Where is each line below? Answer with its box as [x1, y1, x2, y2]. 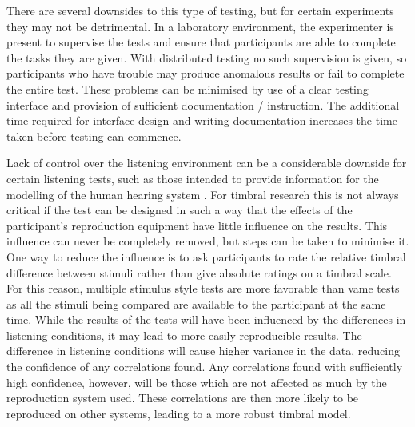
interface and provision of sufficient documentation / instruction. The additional [6, 96, 400, 113]
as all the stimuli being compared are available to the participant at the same [6, 295, 386, 312]
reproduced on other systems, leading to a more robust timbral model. [6, 405, 351, 421]
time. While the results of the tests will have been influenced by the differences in [6, 311, 406, 328]
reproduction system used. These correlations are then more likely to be [6, 389, 359, 406]
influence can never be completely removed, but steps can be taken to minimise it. [6, 233, 409, 249]
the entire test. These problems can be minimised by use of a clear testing [6, 80, 369, 97]
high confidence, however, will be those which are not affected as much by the [6, 373, 387, 390]
